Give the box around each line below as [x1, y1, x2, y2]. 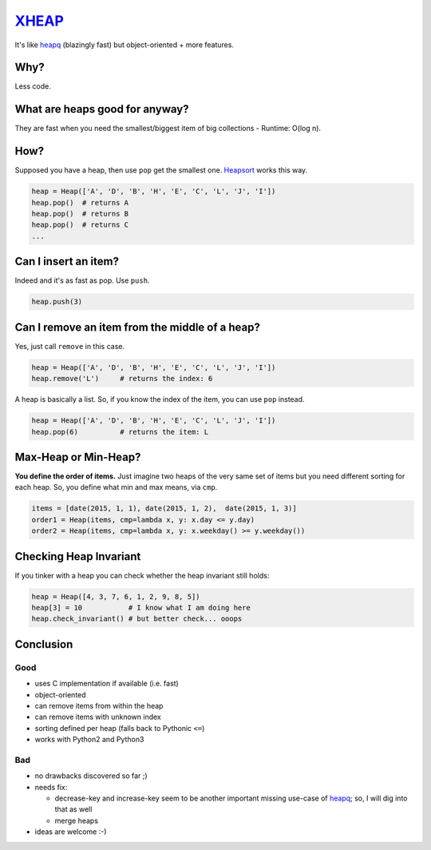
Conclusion [14, 637, 73, 651]
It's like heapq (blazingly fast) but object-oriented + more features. [14, 40, 235, 50]
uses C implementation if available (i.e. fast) [34, 679, 179, 689]
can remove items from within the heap [34, 701, 164, 710]
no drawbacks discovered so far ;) [34, 771, 148, 780]
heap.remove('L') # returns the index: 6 [31, 374, 213, 383]
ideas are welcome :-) [34, 827, 107, 836]
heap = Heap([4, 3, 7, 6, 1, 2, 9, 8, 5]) [31, 592, 200, 601]
